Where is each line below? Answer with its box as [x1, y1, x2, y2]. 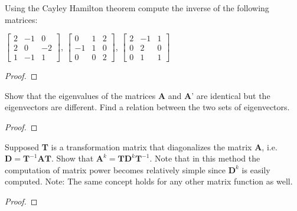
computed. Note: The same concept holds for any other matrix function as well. [5, 175, 293, 187]
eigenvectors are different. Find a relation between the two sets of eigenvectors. [5, 101, 290, 113]
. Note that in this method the [149, 152, 260, 164]
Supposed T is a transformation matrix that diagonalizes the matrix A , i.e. [5, 140, 278, 153]
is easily [241, 163, 270, 176]
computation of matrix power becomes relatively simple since [5, 163, 226, 176]
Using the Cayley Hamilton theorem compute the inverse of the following [5, 2, 269, 14]
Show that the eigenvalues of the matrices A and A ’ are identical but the [5, 89, 270, 101]
